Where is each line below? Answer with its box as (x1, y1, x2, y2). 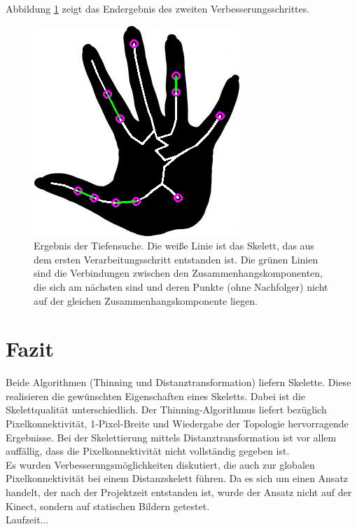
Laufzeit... (6, 512, 49, 527)
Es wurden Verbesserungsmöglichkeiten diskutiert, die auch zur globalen (6, 457, 315, 472)
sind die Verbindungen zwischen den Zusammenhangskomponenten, (34, 266, 323, 280)
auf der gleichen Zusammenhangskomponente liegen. (34, 293, 258, 308)
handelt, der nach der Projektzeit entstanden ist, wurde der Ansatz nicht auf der (6, 485, 352, 500)
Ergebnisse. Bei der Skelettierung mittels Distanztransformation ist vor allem (6, 430, 337, 444)
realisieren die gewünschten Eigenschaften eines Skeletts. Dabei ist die (6, 388, 305, 403)
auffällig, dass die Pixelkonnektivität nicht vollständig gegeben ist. (6, 444, 290, 458)
